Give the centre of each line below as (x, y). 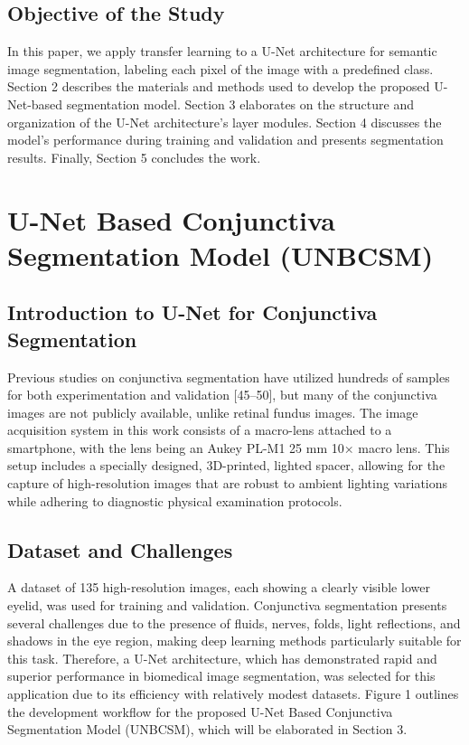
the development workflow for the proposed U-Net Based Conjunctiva (200, 711)
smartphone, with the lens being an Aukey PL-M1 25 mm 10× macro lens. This (229, 447)
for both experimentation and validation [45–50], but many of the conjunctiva (222, 395)
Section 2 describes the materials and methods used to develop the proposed (219, 86)
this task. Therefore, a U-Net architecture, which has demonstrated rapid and (222, 658)
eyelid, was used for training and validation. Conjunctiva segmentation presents (227, 605)
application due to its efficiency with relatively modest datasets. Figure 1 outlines (233, 694)
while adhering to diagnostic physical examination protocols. (175, 500)
